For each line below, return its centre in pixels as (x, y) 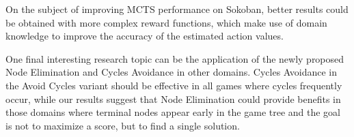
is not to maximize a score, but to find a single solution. (123, 125)
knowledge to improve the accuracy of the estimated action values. (145, 36)
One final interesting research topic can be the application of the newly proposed (175, 58)
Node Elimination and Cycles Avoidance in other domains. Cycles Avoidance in (172, 72)
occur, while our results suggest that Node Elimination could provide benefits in (173, 98)
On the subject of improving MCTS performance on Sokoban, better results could (177, 9)
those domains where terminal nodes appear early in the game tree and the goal (173, 112)
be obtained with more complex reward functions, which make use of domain (166, 22)
